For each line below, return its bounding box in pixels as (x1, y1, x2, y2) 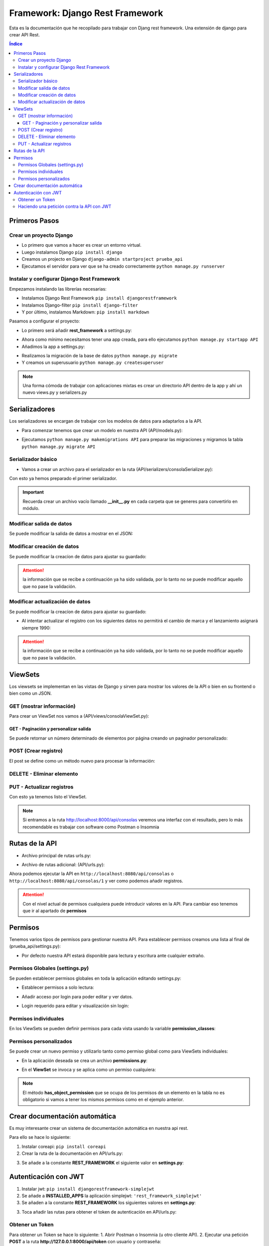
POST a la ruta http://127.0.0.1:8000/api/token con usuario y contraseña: (9, 1239, 161, 1245)
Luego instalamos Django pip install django (21, 249, 123, 255)
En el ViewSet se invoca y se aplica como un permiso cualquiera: (21, 1067, 156, 1073)
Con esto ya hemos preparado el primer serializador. (9, 475, 118, 481)
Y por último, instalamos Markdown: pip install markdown (21, 309, 149, 315)
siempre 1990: (21, 624, 51, 630)
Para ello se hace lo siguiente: (9, 1134, 71, 1140)
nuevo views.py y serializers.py (22, 389, 87, 396)
